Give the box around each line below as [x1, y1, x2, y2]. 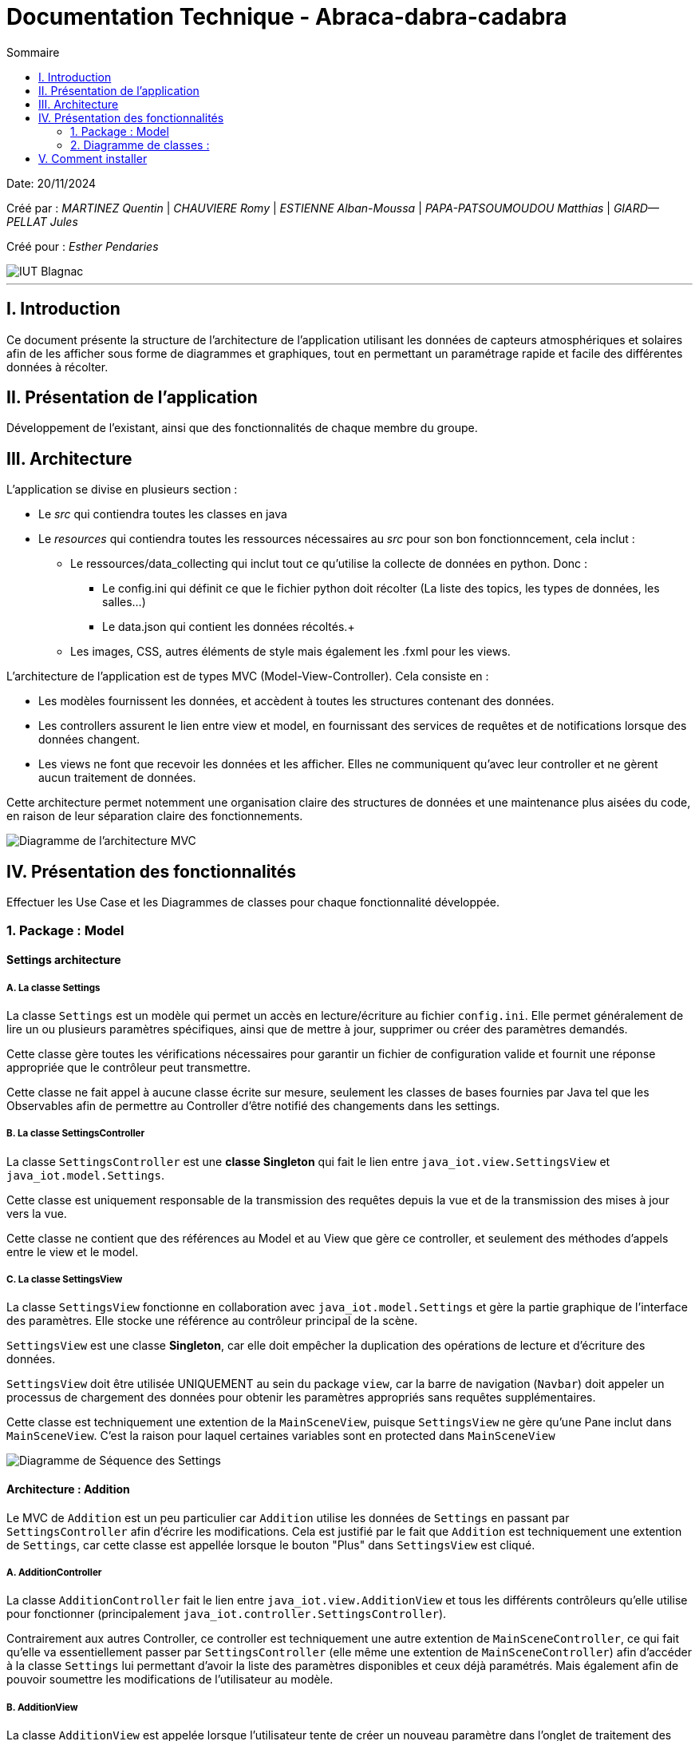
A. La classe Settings [6, 982, 101, 993]
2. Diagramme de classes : [70, 137, 210, 152]
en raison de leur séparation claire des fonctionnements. [6, 809, 303, 823]
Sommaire [6, 45, 60, 59]
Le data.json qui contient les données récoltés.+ [102, 620, 355, 634]
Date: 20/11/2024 [6, 176, 97, 190]
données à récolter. [6, 359, 109, 374]
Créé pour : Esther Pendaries [6, 239, 159, 253]
